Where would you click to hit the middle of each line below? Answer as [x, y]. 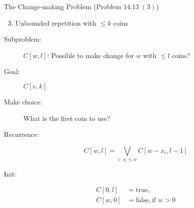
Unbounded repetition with [56, 22]
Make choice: [23, 101]
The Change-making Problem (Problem [63, 6]
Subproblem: [23, 39]
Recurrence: [21, 134]
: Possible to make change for [90, 55]
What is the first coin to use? [67, 118]
